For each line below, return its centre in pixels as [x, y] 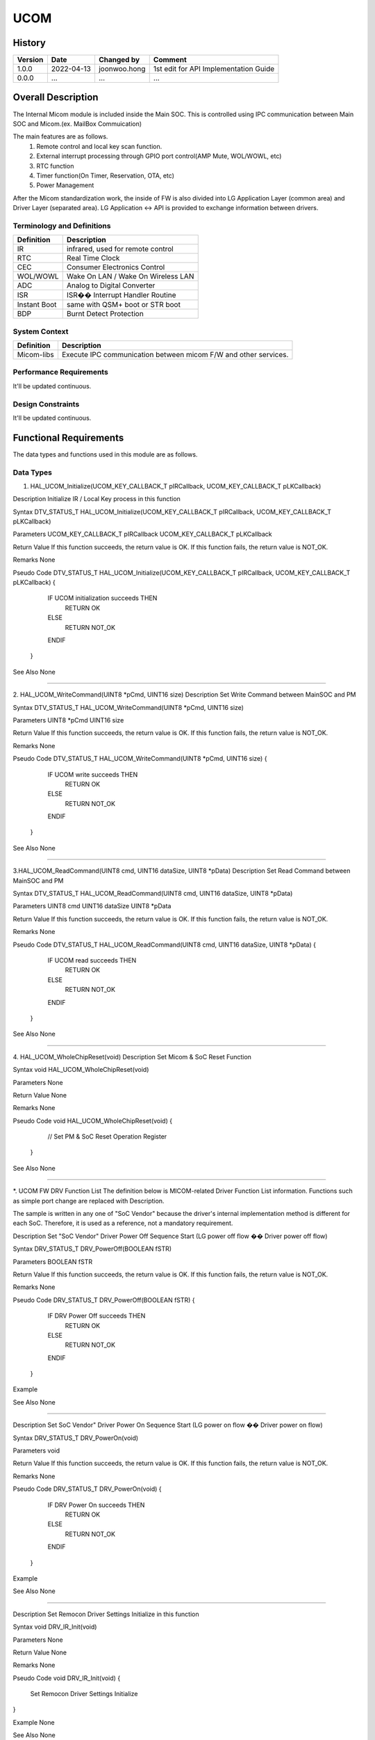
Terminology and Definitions [62, 226]
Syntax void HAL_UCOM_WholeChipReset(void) [81, 1070]
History [30, 43]
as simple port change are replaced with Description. [89, 1201]
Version [30, 60]
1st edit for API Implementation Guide [214, 69]
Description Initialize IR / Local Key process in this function [97, 499]
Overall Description [56, 97]
